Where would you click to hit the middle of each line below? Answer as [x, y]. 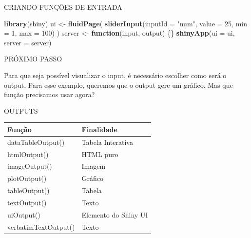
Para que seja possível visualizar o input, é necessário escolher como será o [115, 75]
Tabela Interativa [107, 142]
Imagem [94, 166]
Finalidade [99, 129]
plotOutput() [27, 178]
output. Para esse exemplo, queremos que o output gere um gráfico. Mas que [118, 85]
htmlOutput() [28, 154]
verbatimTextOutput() [41, 227]
